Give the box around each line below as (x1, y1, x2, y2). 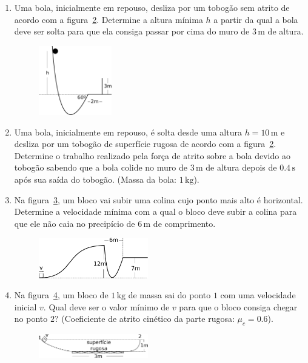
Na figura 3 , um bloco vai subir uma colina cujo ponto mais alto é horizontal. (14, 193, 303, 206)
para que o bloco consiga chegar (179, 300, 298, 313)
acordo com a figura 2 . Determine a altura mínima (14, 13, 203, 25)
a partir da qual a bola (213, 13, 298, 25)
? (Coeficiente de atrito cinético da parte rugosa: (54, 312, 235, 325)
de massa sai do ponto (128, 289, 211, 301)
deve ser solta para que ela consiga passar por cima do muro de (14, 25, 250, 38)
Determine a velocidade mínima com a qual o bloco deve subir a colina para (14, 205, 297, 218)
